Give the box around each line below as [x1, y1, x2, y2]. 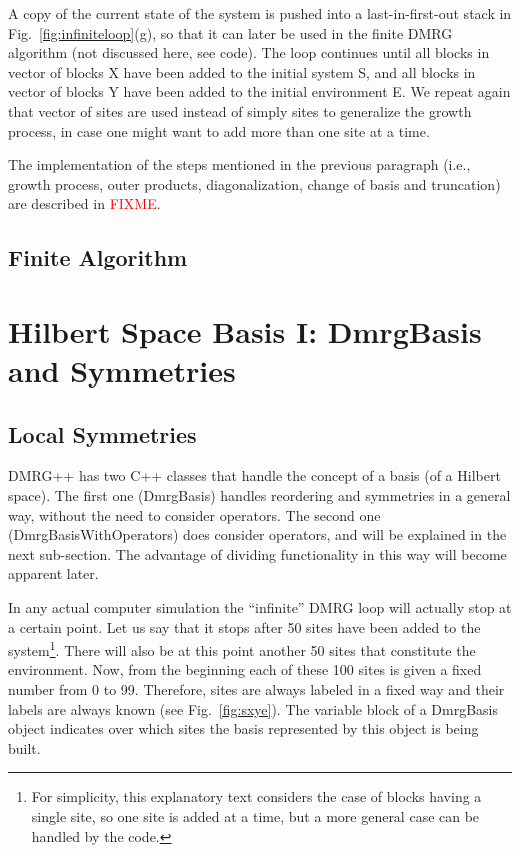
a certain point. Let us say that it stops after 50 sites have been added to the [8, 616, 481, 637]
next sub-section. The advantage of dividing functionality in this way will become [8, 543, 507, 564]
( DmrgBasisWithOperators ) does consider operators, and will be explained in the [8, 524, 507, 545]
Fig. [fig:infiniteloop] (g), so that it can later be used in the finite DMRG [8, 22, 453, 43]
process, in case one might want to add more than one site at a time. [8, 120, 430, 141]
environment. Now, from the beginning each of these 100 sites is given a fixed [8, 659, 482, 680]
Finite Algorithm [8, 242, 188, 273]
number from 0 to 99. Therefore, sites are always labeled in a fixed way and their [8, 679, 505, 700]
